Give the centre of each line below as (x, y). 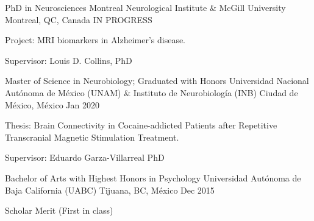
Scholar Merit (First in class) (59, 210)
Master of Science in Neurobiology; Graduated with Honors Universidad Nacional (157, 81)
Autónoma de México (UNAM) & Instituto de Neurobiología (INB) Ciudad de (152, 92)
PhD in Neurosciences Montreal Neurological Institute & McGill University (145, 7)
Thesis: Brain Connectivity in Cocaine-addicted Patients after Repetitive (141, 125)
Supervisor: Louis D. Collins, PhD (69, 60)
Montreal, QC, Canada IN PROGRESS (79, 19)
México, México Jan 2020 (52, 104)
